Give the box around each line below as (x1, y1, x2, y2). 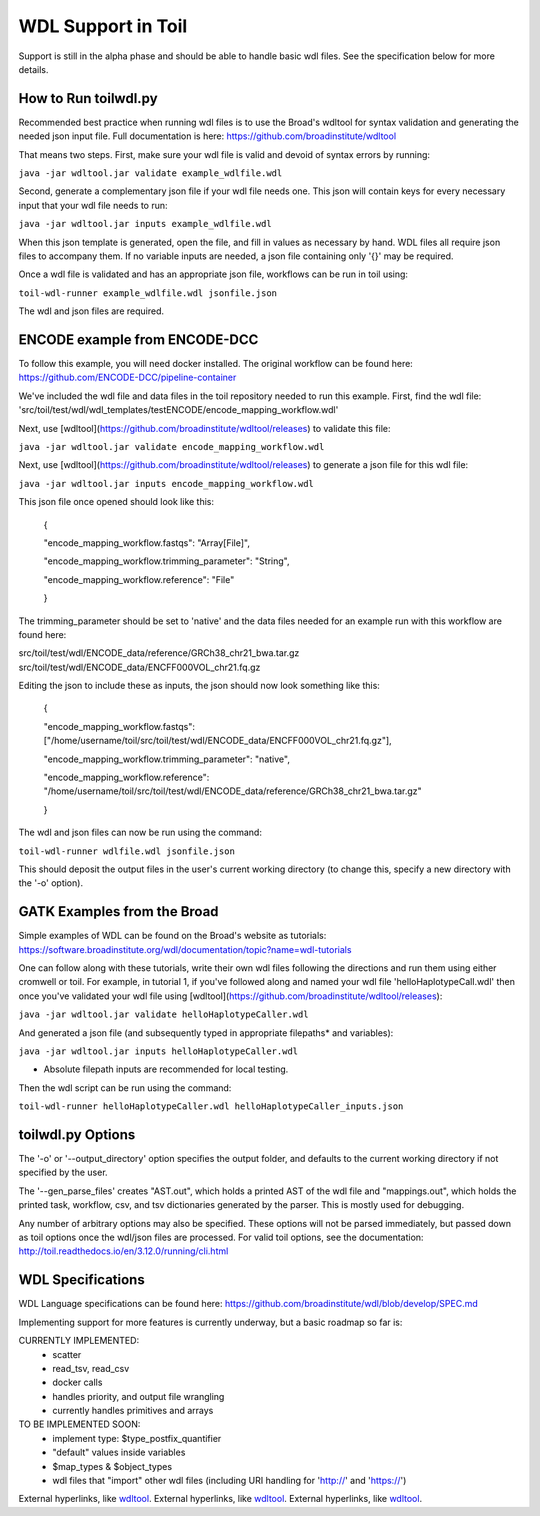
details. (18, 63, 49, 75)
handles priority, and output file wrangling (52, 1390, 225, 1402)
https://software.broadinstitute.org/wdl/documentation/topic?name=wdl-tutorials (18, 943, 352, 955)
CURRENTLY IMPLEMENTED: (18, 1335, 140, 1347)
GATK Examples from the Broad (18, 903, 219, 920)
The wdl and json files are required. (18, 305, 165, 317)
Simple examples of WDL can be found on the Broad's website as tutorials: (18, 930, 327, 942)
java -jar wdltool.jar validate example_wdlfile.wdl (18, 168, 283, 179)
